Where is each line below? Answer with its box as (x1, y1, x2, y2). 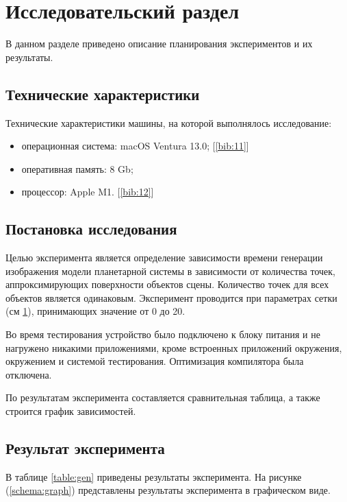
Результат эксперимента (5, 438, 165, 459)
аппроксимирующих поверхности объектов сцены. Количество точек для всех (5, 277, 329, 291)
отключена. (5, 367, 52, 381)
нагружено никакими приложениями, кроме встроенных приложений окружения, (5, 340, 342, 355)
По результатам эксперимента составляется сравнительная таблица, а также (5, 390, 320, 405)
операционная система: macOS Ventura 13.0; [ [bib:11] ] (21, 139, 249, 153)
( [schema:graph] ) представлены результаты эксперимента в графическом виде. (5, 483, 331, 497)
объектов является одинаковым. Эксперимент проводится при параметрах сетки (5, 290, 337, 304)
